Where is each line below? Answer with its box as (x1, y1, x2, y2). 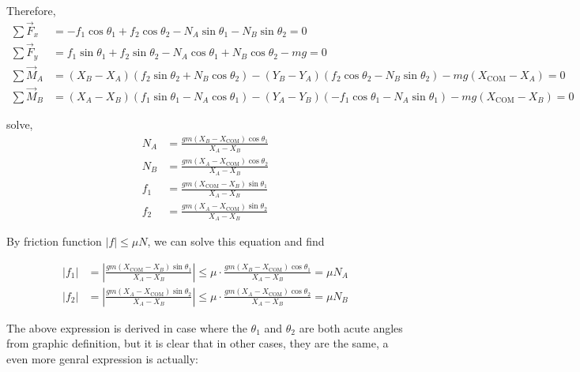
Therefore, (6, 2, 56, 18)
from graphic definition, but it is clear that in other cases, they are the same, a (6, 335, 389, 351)
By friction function (6, 233, 102, 250)
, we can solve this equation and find (147, 233, 325, 250)
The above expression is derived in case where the (6, 319, 247, 336)
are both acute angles (299, 319, 403, 336)
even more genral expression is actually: (6, 350, 198, 366)
